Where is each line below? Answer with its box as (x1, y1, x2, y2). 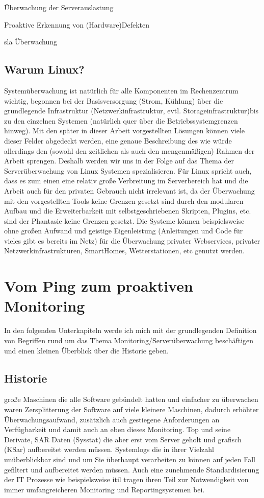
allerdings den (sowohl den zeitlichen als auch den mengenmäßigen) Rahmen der (4, 145, 255, 156)
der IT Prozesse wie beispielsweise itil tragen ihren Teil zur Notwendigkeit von (4, 474, 249, 485)
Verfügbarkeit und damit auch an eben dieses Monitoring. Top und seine (4, 424, 231, 435)
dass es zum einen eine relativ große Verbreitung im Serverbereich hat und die (4, 175, 248, 186)
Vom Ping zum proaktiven (4, 275, 193, 296)
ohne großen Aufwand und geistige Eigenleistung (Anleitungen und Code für (4, 225, 243, 236)
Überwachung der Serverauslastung (4, 2, 114, 12)
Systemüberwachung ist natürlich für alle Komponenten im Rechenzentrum (4, 85, 239, 96)
